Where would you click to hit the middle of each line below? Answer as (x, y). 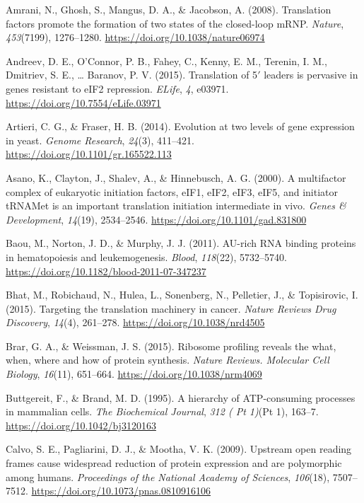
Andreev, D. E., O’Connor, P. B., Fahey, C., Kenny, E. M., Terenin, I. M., (166, 60)
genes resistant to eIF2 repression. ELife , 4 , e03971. (117, 88)
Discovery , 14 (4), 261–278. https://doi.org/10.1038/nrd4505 (135, 322)
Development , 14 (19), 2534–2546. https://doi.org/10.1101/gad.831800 (156, 219)
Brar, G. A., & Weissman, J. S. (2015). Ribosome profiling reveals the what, (171, 346)
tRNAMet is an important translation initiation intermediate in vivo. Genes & (176, 206)
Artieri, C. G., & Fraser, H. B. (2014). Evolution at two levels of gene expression (180, 126)
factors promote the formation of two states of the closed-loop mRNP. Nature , (175, 23)
